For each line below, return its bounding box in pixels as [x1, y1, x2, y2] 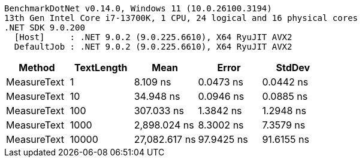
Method [19, 62, 55, 74]
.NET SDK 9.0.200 [4, 23, 85, 32]
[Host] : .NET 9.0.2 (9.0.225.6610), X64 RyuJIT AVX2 [14, 32, 292, 42]
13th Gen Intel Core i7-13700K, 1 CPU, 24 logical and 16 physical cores [4, 13, 358, 23]
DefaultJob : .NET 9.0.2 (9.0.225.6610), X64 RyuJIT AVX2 [14, 42, 292, 51]
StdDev [276, 62, 310, 74]
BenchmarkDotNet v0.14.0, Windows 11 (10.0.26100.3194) [4, 4, 272, 13]
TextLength [74, 62, 128, 74]
